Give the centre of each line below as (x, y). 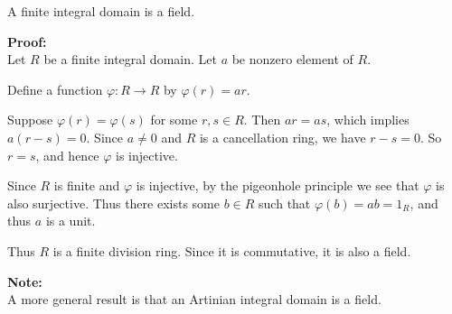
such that (285, 203)
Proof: (27, 41)
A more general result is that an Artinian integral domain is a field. (194, 299)
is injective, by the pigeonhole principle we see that (278, 185)
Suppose (30, 120)
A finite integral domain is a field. (101, 11)
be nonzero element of (292, 59)
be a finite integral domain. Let (130, 59)
